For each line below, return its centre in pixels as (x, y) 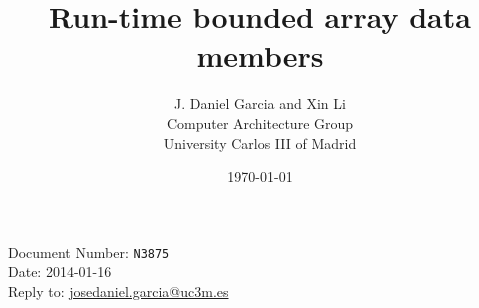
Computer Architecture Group (260, 122)
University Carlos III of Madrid (260, 142)
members (260, 55)
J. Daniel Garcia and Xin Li (260, 103)
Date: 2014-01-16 (60, 271)
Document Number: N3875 (89, 251)
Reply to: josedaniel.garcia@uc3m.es (118, 290)
